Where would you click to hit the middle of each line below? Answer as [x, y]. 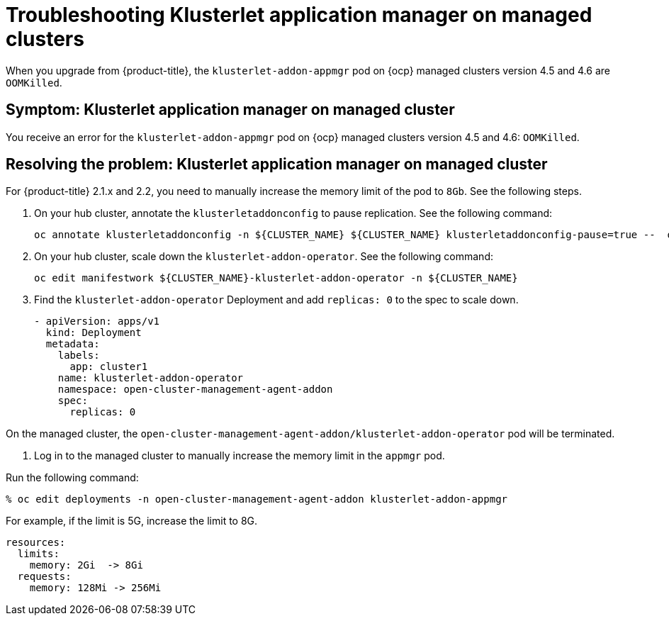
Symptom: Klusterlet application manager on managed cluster [230, 110]
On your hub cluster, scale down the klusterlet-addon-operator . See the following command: [264, 257]
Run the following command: [72, 478]
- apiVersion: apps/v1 [97, 321]
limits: [38, 554]
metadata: [73, 344]
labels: [79, 356]
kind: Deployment [94, 333]
